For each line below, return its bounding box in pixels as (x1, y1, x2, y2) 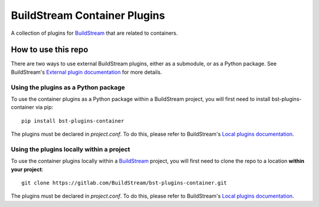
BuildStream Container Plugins (11, 9, 165, 22)
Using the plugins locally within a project (11, 145, 131, 153)
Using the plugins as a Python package (11, 83, 125, 91)
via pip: (35, 104, 53, 111)
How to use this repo (11, 45, 89, 55)
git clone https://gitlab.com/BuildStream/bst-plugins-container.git (21, 180, 227, 186)
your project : (11, 166, 44, 173)
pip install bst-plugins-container (21, 117, 125, 124)
